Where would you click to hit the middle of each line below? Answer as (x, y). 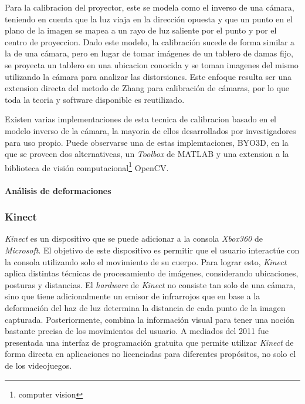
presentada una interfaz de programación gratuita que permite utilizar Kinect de (149, 342)
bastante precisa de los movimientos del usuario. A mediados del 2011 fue (137, 331)
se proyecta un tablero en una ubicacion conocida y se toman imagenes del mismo (152, 64)
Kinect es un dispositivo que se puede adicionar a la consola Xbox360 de (134, 238)
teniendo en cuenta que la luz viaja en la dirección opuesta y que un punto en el (149, 19)
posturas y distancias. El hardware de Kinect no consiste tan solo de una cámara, (150, 284)
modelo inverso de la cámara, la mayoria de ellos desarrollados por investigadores (150, 130)
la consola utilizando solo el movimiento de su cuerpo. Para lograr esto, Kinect (146, 261)
